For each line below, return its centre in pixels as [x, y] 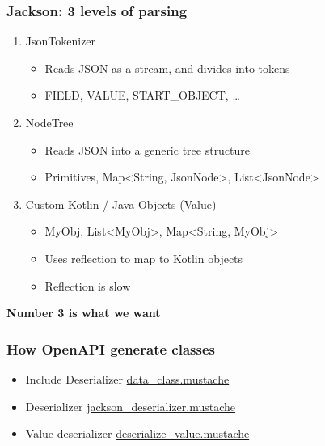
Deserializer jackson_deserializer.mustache [131, 406]
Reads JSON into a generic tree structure [148, 149]
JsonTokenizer [61, 41]
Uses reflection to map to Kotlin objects [144, 258]
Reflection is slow [88, 285]
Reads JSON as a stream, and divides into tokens [167, 68]
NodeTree [49, 122]
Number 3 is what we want [84, 313]
